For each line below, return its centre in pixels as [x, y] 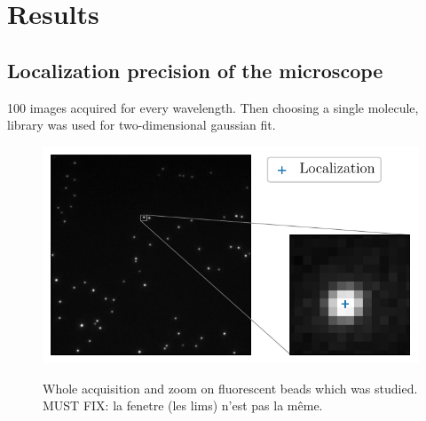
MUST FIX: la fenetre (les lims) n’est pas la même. [183, 405]
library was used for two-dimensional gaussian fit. [142, 125]
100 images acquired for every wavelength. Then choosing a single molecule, [213, 107]
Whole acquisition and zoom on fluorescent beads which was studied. [230, 388]
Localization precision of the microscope [195, 70]
